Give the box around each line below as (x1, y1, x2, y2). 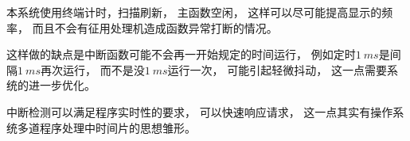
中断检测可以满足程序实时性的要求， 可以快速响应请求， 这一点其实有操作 (6, 103, 393, 120)
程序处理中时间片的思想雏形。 (39, 119, 196, 135)
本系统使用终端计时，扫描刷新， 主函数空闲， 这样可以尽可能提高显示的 (6, 4, 382, 20)
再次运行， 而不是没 (40, 61, 145, 78)
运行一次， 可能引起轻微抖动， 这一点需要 (167, 61, 387, 78)
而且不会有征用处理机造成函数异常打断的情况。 (32, 19, 278, 36)
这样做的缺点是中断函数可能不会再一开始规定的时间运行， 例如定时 (6, 46, 356, 63)
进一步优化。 (28, 77, 96, 93)
